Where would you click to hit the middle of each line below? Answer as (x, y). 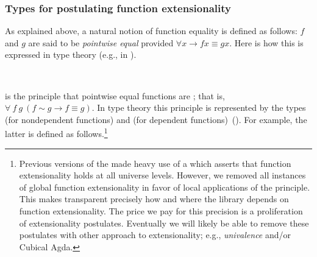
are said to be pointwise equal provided (101, 42)
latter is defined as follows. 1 (56, 133)
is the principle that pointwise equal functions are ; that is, (115, 95)
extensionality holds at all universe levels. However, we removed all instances (162, 175)
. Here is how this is (266, 42)
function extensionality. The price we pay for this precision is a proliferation (161, 211)
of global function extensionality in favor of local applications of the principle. (165, 187)
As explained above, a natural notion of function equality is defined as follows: (151, 31)
